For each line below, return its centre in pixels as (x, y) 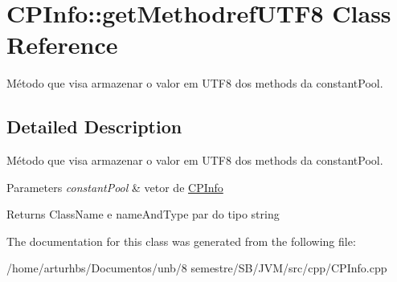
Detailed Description (94, 127)
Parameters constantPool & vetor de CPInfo (115, 187)
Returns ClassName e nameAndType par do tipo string (143, 214)
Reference (62, 45)
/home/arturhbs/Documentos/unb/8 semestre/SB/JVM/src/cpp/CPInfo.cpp (197, 268)
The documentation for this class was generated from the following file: (181, 241)
